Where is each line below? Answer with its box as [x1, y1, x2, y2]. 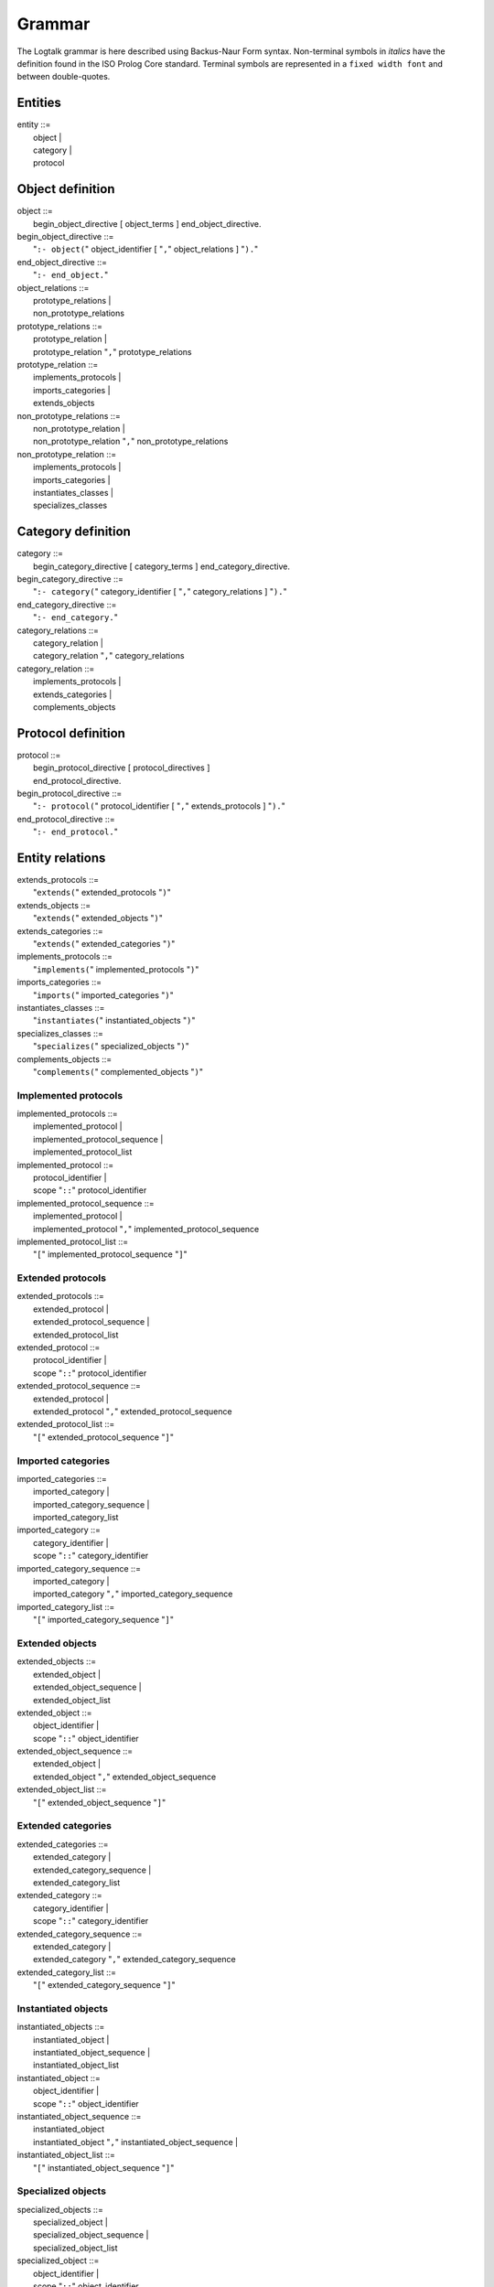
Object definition [16, 181, 115, 197]
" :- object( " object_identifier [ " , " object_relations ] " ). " [33, 243, 259, 255]
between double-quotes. [16, 71, 111, 82]
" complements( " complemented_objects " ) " [33, 1066, 203, 1077]
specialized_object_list [33, 2242, 118, 2253]
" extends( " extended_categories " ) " [33, 939, 176, 949]
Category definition [16, 524, 132, 540]
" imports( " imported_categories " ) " [33, 989, 174, 1001]
